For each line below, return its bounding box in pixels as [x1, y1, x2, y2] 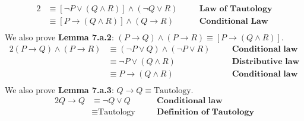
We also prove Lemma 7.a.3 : [5, 83, 114, 95]
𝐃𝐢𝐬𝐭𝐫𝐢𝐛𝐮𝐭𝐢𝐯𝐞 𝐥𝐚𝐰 [232, 57, 300, 66]
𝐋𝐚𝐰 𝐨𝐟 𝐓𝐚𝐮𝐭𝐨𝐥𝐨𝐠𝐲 [199, 5, 273, 14]
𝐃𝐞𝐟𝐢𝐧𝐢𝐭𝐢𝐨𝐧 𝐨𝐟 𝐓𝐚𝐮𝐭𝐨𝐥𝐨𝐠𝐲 [157, 108, 254, 117]
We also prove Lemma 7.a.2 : [5, 31, 114, 43]
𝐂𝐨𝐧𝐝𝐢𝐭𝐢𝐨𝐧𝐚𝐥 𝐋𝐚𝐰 [199, 17, 268, 26]
